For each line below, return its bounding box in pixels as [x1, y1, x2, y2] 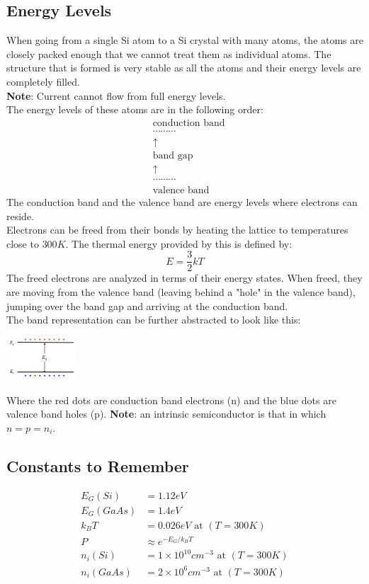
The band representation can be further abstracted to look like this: [6, 312, 301, 327]
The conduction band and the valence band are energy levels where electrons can [6, 194, 358, 209]
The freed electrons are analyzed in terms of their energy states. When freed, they [6, 270, 363, 285]
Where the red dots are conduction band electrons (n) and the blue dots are [6, 392, 336, 407]
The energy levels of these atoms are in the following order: [6, 102, 263, 117]
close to [6, 236, 39, 251]
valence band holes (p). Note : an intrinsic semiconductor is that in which [6, 406, 327, 421]
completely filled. [6, 74, 80, 88]
